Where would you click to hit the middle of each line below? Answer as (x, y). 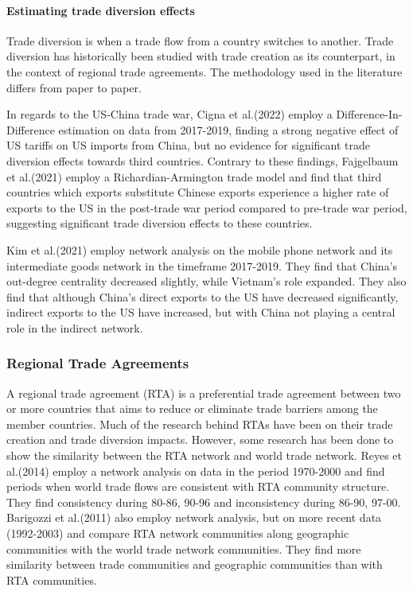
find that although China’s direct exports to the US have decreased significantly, (203, 296)
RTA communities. (52, 579)
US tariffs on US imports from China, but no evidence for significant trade (189, 145)
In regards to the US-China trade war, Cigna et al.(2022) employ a (169, 114)
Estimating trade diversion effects (101, 10)
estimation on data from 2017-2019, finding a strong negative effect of (228, 129)
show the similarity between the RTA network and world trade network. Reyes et (204, 455)
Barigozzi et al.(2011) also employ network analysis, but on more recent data (194, 517)
